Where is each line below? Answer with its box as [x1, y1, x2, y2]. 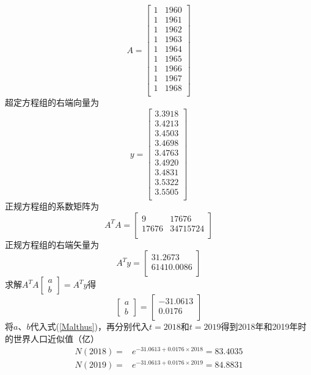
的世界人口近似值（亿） [5, 332, 99, 344]
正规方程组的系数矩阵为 [5, 200, 99, 213]
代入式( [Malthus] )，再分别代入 [30, 320, 149, 333]
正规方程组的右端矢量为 [5, 238, 99, 250]
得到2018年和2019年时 [221, 320, 307, 333]
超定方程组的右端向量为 [5, 96, 99, 109]
